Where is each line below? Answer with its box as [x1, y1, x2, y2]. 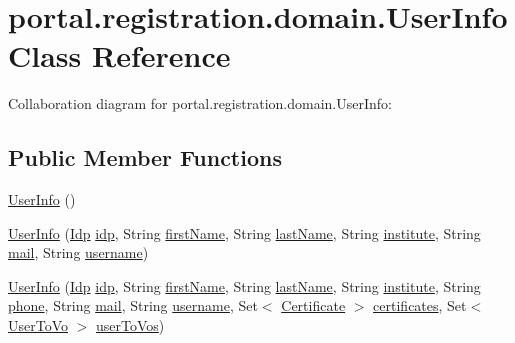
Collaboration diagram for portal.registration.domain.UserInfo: [8, 93, 392, 114]
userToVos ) [96, 315, 165, 336]
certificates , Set [373, 295, 467, 316]
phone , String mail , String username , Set [8, 295, 258, 316]
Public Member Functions [8, 142, 282, 173]
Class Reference [8, 35, 231, 76]
